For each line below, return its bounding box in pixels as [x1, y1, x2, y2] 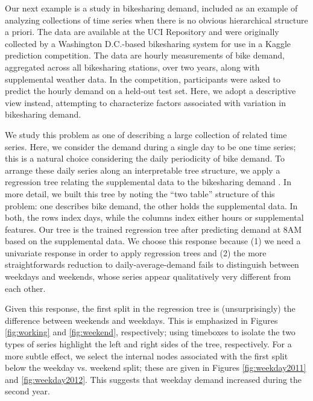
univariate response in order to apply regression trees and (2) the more [5, 246, 267, 259]
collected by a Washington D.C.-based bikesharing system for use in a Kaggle [5, 37, 291, 49]
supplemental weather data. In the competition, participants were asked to [5, 72, 280, 85]
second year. [5, 385, 50, 397]
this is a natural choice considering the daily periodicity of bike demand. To [5, 152, 285, 165]
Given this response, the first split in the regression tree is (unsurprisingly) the [5, 302, 296, 315]
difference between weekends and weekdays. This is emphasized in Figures [5, 314, 278, 326]
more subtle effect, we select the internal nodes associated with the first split [5, 349, 288, 362]
